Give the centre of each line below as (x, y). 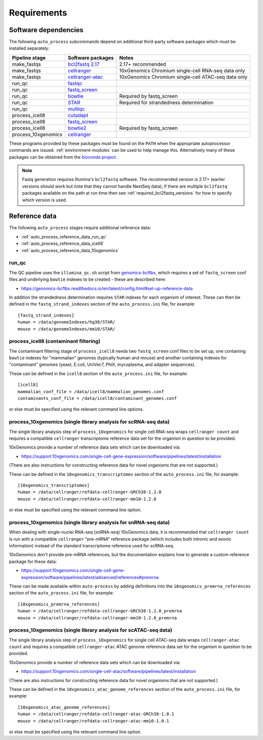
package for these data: (33, 561)
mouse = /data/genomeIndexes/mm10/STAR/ (66, 329)
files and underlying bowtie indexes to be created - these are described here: (88, 279)
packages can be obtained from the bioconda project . (63, 157)
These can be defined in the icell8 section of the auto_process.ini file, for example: (98, 373)
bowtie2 (77, 128)
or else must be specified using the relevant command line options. (76, 409)
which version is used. (45, 200)
